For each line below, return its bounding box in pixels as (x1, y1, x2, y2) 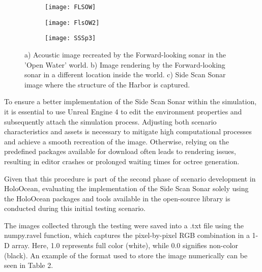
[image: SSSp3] (45, 35, 96, 42)
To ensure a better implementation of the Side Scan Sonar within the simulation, (4, 96, 257, 107)
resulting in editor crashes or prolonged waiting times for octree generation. (4, 156, 240, 166)
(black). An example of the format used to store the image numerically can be (4, 250, 248, 260)
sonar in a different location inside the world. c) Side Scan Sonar (24, 69, 226, 80)
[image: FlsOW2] (45, 19, 100, 26)
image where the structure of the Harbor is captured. (24, 79, 190, 89)
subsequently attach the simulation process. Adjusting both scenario (4, 116, 217, 127)
